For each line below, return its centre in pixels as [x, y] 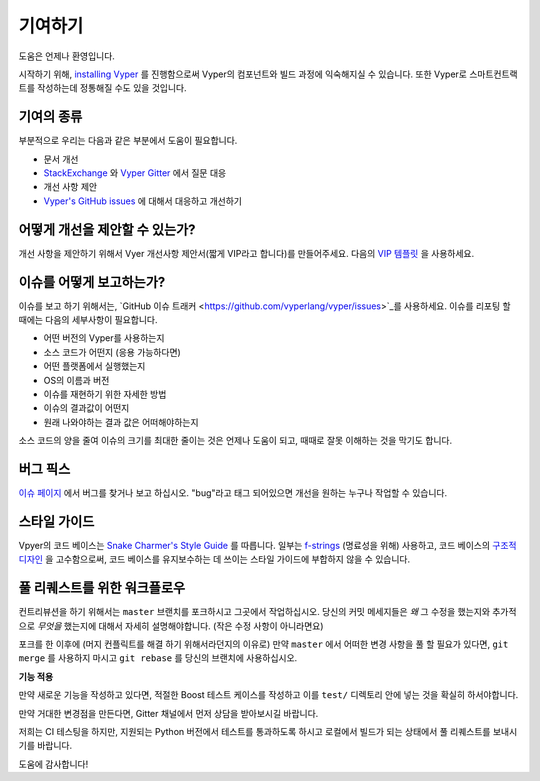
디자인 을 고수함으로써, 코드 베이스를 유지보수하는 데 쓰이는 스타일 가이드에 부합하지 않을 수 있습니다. [214, 559]
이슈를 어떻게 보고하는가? [92, 281]
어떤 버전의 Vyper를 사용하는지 [104, 338]
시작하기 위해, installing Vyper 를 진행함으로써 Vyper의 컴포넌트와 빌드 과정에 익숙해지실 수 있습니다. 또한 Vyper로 [242, 74]
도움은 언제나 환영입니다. [66, 56]
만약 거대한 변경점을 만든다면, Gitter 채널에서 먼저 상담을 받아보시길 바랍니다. [168, 713]
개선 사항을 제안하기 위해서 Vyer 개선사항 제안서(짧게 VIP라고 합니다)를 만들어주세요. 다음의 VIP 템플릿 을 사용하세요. [246, 253]
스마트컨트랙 [493, 74]
